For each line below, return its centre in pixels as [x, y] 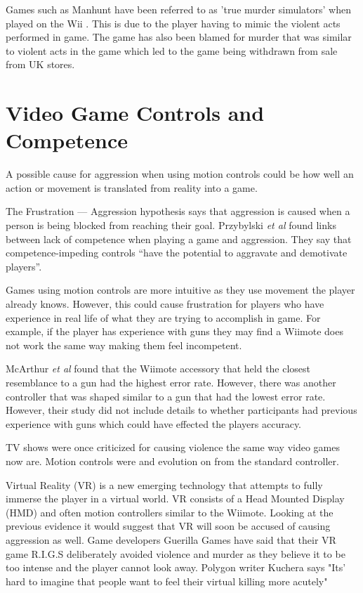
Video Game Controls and [135, 113]
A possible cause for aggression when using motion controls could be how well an [180, 174]
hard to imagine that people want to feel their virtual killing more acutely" [167, 581]
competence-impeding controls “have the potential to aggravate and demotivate [177, 253]
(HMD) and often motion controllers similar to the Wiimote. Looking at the [170, 512]
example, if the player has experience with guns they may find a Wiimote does [174, 331]
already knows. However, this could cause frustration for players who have [165, 304]
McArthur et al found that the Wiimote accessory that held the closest [158, 369]
